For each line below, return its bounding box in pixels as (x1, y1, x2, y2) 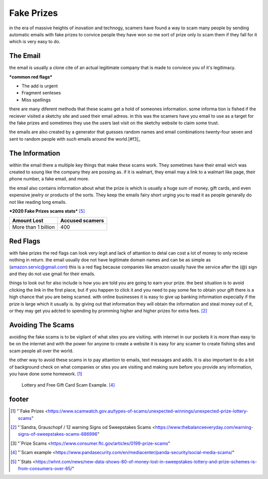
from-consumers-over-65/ (18, 465, 72, 472)
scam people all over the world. (9, 348, 74, 354)
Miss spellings (21, 97, 51, 103)
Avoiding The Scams (9, 320, 74, 329)
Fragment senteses (21, 90, 62, 96)
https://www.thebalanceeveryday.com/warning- (155, 424, 254, 430)
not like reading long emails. (9, 199, 67, 205)
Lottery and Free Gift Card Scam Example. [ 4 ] (21, 382, 115, 388)
